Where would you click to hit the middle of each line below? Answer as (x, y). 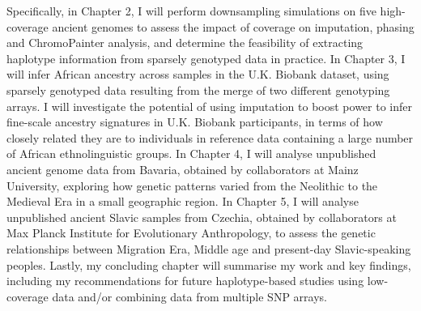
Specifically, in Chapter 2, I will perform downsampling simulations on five (191, 11)
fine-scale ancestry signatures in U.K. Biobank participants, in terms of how (195, 122)
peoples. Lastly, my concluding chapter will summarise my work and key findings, (209, 264)
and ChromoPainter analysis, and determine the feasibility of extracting (185, 43)
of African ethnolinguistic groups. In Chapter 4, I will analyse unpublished (191, 153)
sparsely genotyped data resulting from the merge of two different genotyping (198, 89)
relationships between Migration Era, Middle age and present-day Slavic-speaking (209, 248)
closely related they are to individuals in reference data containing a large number (210, 137)
